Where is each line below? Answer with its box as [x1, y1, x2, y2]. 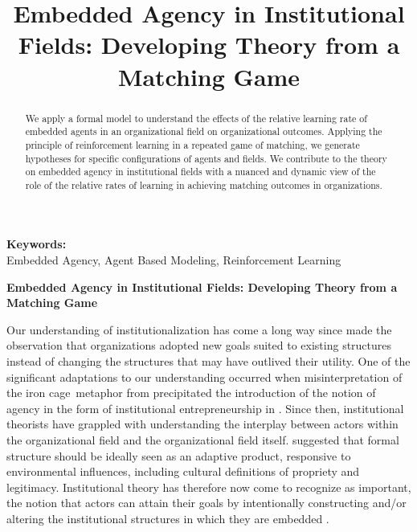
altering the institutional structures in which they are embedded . [6, 509, 329, 526]
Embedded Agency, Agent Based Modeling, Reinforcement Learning [6, 252, 341, 268]
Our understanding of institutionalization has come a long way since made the [6, 321, 392, 338]
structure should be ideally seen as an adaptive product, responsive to [6, 447, 351, 464]
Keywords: [6, 235, 67, 252]
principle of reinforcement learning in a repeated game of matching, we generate [25, 137, 360, 151]
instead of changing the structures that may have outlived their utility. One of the [6, 353, 411, 370]
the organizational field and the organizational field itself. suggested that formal [6, 432, 399, 448]
